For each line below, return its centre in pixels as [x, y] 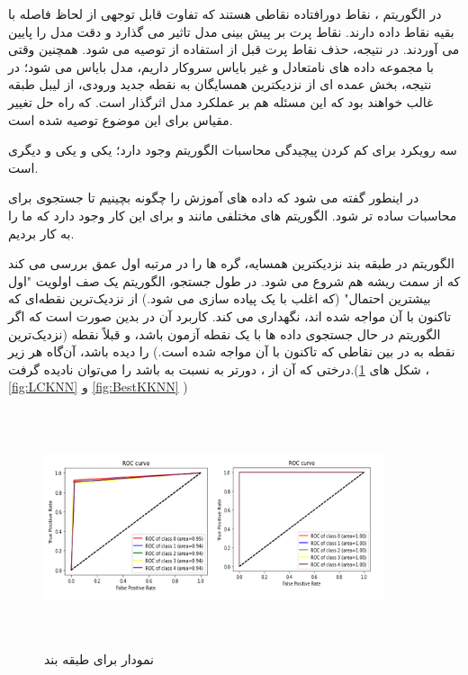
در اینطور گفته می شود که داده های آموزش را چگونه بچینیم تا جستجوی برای [214, 198]
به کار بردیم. [41, 233]
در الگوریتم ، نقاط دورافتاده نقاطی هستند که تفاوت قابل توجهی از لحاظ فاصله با [225, 13]
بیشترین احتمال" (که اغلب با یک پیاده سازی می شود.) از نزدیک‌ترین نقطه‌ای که [220, 298]
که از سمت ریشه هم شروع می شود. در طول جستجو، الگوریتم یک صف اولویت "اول [234, 280]
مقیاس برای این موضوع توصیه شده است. [121, 119]
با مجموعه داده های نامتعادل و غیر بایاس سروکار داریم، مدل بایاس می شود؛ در [221, 66]
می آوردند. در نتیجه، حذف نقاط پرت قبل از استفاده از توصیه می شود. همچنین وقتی [234, 49]
